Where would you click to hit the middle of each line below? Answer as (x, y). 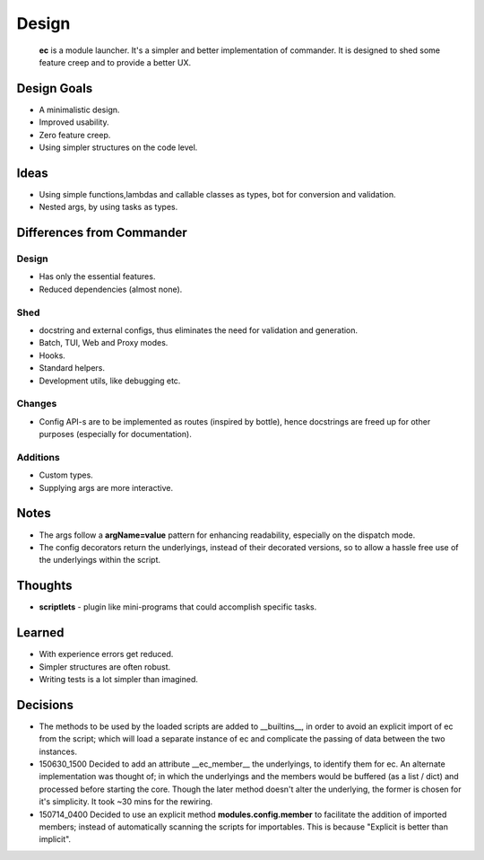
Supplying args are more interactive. (106, 487)
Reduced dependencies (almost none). (111, 289)
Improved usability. (74, 122)
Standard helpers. (72, 368)
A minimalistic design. (79, 110)
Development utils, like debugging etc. (110, 381)
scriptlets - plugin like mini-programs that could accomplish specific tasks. (178, 607)
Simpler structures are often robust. (105, 667)
